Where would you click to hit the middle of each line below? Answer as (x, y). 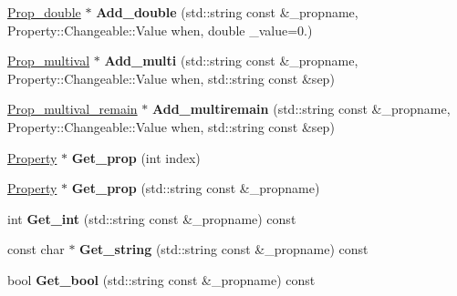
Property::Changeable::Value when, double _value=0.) (160, 30)
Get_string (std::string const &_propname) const (224, 249)
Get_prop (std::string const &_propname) (196, 188)
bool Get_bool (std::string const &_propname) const (161, 279)
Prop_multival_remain (73, 109)
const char (36, 249)
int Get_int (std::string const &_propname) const (152, 218)
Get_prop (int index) (136, 157)
